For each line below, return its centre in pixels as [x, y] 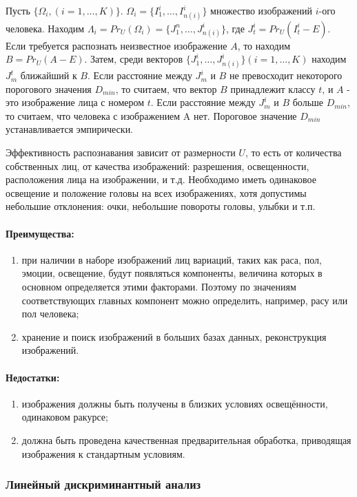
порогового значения [49, 88]
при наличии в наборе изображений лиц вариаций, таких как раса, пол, [172, 259]
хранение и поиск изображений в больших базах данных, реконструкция [174, 336]
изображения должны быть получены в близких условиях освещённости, [175, 403]
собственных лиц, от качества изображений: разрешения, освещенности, [157, 166]
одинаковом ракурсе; [65, 417]
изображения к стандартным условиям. [103, 453]
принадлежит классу [273, 88]
